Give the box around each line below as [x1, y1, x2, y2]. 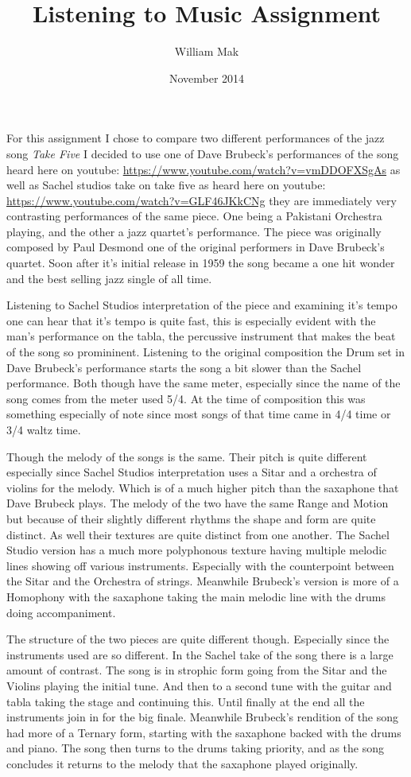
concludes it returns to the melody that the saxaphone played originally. [6, 755, 359, 771]
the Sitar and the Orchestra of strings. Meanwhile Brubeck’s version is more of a [6, 573, 399, 589]
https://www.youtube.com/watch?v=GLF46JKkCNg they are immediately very [6, 192, 397, 208]
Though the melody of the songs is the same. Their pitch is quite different [6, 448, 367, 464]
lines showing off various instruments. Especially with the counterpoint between [6, 557, 394, 573]
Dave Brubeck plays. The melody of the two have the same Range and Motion [6, 495, 389, 511]
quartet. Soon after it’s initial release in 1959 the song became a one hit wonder [6, 254, 395, 271]
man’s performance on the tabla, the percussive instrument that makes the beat [6, 328, 396, 344]
